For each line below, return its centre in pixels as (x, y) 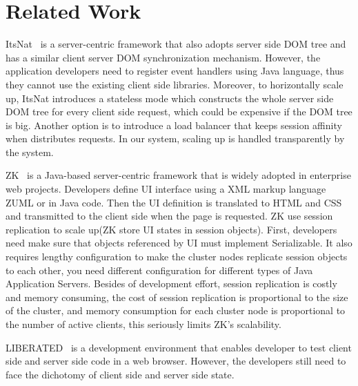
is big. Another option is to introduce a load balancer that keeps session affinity (174, 125)
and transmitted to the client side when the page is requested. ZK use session (169, 216)
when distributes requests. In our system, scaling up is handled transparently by (175, 138)
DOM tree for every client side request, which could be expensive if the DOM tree (179, 112)
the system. (30, 152)
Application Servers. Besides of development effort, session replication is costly (171, 283)
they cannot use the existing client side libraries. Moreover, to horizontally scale (175, 84)
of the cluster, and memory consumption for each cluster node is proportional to (176, 310)
